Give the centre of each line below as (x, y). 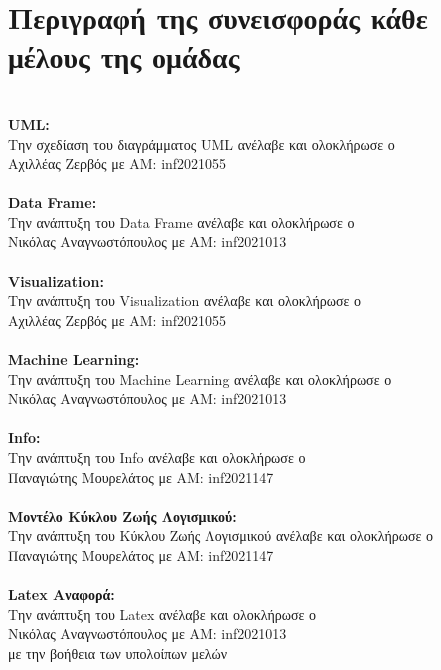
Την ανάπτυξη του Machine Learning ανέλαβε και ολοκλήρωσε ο (200, 378)
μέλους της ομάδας (124, 56)
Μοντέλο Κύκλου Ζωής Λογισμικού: (122, 515)
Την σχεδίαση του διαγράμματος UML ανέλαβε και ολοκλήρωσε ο (201, 143)
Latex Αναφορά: (61, 594)
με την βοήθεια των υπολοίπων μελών (118, 652)
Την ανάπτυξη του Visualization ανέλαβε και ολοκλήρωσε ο (185, 300)
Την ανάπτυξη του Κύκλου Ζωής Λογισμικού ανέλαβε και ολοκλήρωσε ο (221, 535)
